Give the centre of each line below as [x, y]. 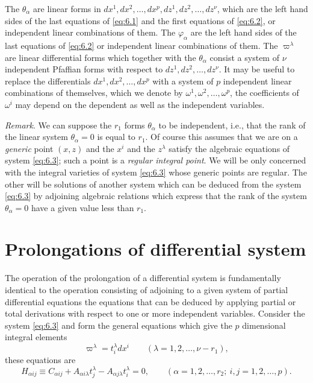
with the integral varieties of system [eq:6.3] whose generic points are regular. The [156, 172]
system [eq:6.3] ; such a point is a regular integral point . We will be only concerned [156, 160]
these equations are [40, 360]
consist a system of [244, 57]
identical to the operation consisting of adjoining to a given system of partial [147, 290]
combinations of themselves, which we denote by [94, 93]
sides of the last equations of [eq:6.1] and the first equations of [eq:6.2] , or [140, 20]
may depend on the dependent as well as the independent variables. [140, 104]
